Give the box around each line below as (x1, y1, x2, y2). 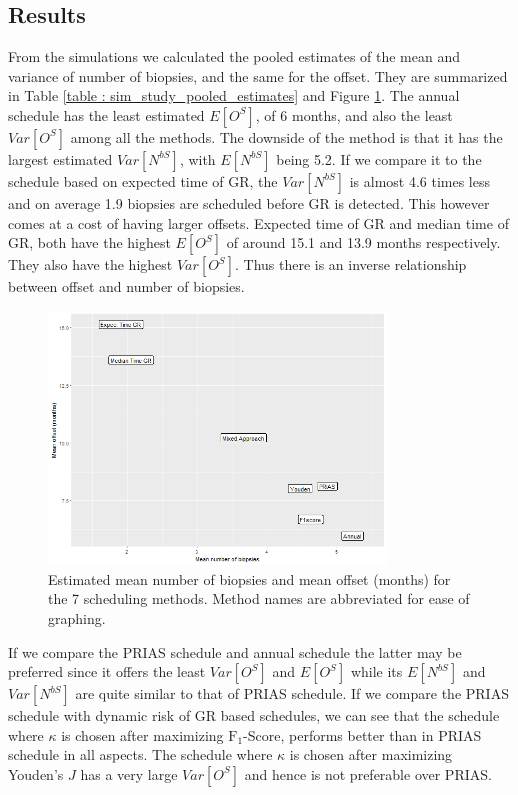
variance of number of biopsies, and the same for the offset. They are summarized (8, 65, 508, 86)
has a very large (80, 763, 178, 784)
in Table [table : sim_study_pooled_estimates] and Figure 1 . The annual (8, 85, 460, 106)
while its (350, 661, 403, 682)
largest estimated (8, 148, 113, 169)
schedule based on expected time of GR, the (8, 170, 278, 191)
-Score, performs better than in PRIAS (243, 724, 482, 745)
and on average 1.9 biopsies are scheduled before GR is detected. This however (8, 192, 490, 213)
